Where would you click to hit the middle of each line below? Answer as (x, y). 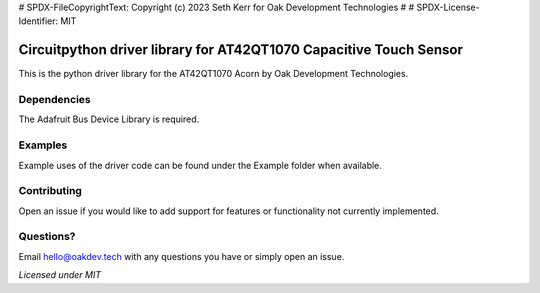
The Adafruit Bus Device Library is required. (109, 119)
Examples (43, 145)
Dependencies (55, 100)
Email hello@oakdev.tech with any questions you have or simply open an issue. (181, 256)
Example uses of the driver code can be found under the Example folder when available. (200, 165)
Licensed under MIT (60, 275)
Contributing (50, 191)
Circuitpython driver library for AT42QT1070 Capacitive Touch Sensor (241, 50)
